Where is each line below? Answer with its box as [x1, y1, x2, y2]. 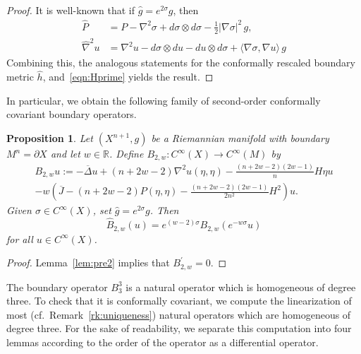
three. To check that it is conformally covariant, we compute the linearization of [6, 293, 352, 308]
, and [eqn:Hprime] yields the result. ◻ [42, 69, 214, 84]
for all [6, 231, 33, 246]
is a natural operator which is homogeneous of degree [126, 279, 356, 294]
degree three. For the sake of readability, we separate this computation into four [6, 321, 352, 336]
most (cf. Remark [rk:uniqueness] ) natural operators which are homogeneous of [6, 307, 351, 321]
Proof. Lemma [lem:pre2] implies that [6, 255, 170, 270]
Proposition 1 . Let [6, 131, 93, 146]
